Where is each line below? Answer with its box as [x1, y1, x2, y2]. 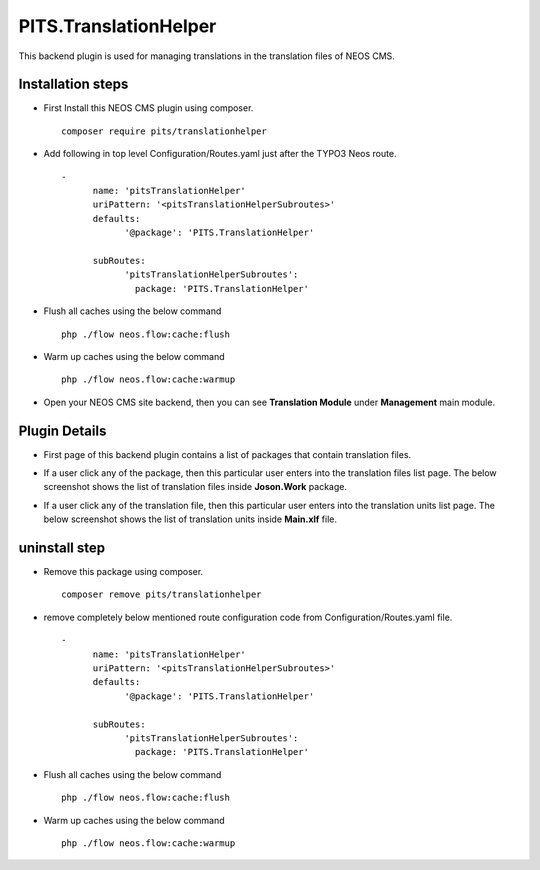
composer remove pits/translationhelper [61, 589, 262, 600]
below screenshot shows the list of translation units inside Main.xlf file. [43, 513, 337, 525]
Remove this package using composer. [43, 566, 204, 578]
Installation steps [18, 76, 129, 93]
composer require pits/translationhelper [61, 125, 267, 137]
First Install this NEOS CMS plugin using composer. [43, 102, 254, 114]
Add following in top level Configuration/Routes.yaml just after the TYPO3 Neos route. [43, 148, 397, 160]
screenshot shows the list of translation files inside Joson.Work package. [43, 481, 348, 493]
